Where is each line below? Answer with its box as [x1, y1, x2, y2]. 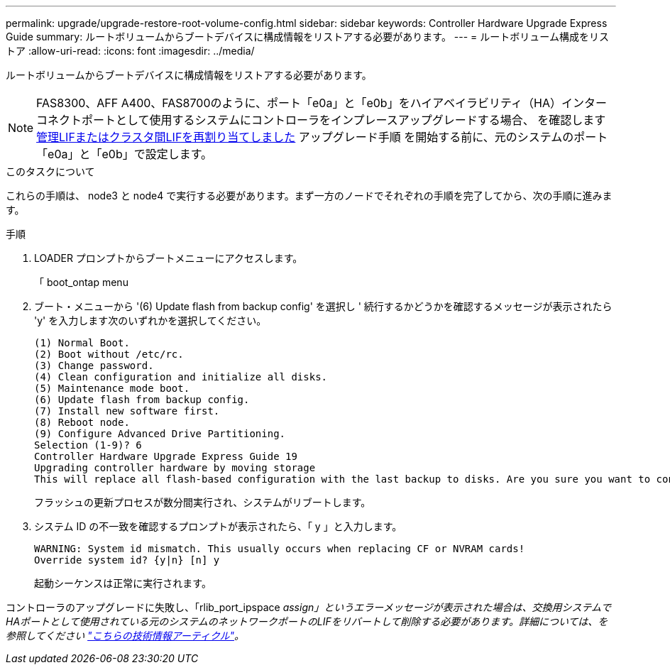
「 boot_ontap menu [34, 276, 128, 288]
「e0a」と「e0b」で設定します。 [36, 147, 213, 161]
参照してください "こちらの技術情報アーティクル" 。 [6, 630, 245, 642]
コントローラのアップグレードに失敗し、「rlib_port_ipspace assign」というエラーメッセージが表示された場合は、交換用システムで [6, 601, 611, 613]
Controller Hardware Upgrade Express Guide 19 [34, 451, 297, 462]
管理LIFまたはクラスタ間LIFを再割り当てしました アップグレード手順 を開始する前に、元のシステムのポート [36, 130, 608, 144]
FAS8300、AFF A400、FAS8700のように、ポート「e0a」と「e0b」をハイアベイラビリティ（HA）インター [36, 96, 607, 110]
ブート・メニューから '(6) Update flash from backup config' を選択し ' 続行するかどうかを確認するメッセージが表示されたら [34, 300, 613, 312]
